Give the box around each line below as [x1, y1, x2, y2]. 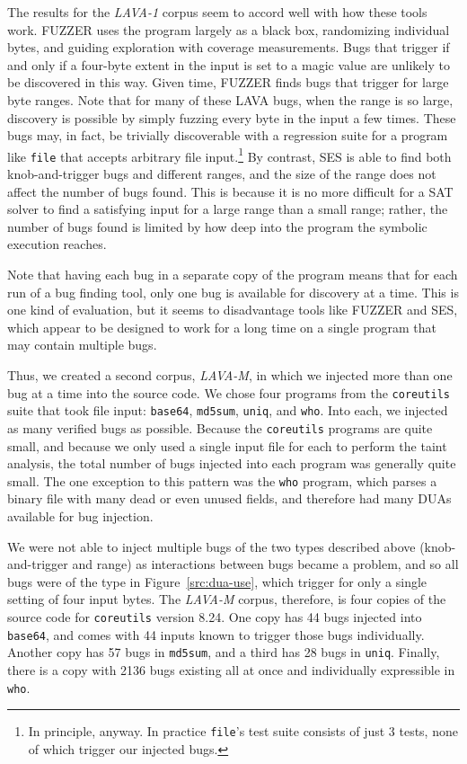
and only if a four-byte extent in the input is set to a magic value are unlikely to [7, 55, 450, 74]
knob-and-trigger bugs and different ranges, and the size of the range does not [7, 164, 436, 183]
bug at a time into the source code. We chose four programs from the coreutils [7, 383, 450, 402]
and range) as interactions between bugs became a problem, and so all [72, 555, 459, 573]
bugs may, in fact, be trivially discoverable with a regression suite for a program [7, 126, 448, 145]
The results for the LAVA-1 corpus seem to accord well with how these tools [7, 3, 427, 21]
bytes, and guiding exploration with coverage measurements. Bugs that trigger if [7, 38, 450, 57]
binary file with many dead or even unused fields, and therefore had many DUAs [7, 489, 452, 508]
